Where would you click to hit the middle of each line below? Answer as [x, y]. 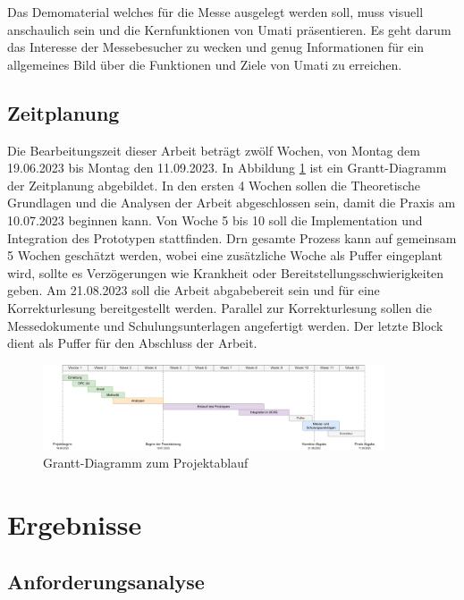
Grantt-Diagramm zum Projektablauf [146, 463]
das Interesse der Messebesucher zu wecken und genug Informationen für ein [216, 47]
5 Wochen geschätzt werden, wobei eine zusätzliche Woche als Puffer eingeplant [225, 255]
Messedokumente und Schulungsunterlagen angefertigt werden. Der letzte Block [225, 325]
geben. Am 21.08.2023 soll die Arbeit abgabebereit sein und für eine [194, 290]
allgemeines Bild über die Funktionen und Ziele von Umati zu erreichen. [205, 64]
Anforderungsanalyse [106, 581]
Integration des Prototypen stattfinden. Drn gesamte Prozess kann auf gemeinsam [232, 237]
